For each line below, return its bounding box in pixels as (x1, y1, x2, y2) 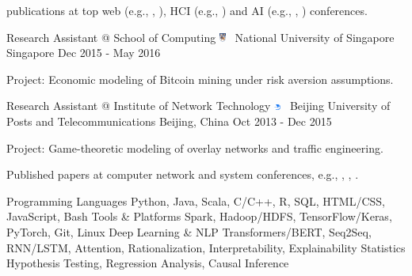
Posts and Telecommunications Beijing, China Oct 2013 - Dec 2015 (6, 112, 332, 129)
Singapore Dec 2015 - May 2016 (6, 44, 161, 61)
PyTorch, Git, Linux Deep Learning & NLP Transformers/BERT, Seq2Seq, (6, 223, 372, 240)
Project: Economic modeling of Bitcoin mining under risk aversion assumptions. (6, 70, 394, 87)
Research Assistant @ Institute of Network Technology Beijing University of (6, 97, 391, 114)
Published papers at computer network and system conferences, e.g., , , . (6, 166, 359, 183)
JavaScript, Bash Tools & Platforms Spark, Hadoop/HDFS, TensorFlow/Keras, (6, 208, 392, 225)
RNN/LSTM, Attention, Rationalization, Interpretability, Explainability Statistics (6, 239, 406, 255)
